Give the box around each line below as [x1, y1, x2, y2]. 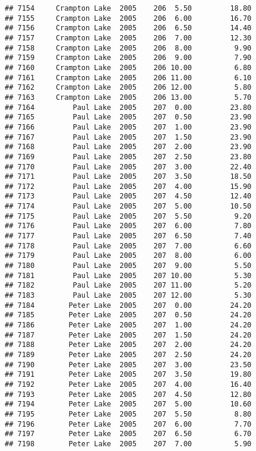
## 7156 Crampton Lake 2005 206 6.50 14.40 [5, 24, 252, 33]
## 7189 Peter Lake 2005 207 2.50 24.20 [5, 350, 252, 359]
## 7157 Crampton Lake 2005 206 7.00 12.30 [5, 33, 252, 42]
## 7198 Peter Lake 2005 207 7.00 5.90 [5, 439, 252, 448]
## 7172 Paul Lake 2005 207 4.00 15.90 [5, 182, 252, 191]
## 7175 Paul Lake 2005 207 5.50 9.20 [5, 212, 252, 220]
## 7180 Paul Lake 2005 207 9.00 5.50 [5, 261, 252, 270]
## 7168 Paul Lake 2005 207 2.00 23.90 [5, 143, 252, 152]
